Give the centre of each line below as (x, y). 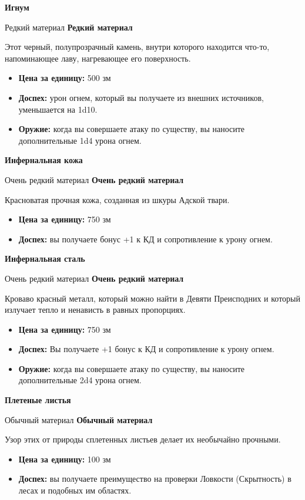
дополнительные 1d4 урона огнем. (80, 140)
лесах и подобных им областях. (75, 490)
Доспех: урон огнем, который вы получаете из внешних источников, (141, 97)
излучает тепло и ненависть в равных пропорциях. (95, 310)
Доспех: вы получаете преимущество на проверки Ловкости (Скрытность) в (155, 479)
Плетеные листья (38, 400)
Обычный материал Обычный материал (79, 419)
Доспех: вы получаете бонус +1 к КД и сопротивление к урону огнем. (145, 239)
